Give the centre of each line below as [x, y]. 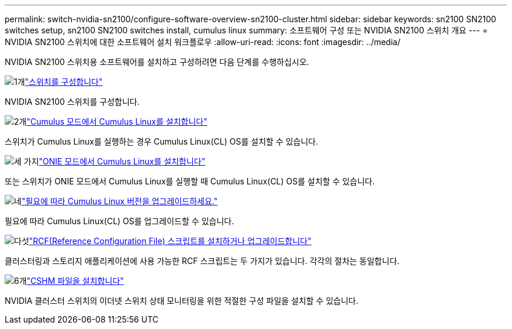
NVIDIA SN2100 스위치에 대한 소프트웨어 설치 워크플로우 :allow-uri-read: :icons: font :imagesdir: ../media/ [203, 42]
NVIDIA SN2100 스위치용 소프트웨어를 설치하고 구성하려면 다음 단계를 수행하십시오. [157, 62]
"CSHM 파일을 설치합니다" [75, 281]
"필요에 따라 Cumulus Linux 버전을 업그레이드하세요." [120, 201]
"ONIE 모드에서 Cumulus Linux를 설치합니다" [122, 161]
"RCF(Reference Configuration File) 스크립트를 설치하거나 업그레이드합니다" [170, 241]
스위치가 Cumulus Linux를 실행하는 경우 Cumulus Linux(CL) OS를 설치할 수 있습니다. [162, 141]
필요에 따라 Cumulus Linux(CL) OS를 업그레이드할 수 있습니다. [120, 221]
